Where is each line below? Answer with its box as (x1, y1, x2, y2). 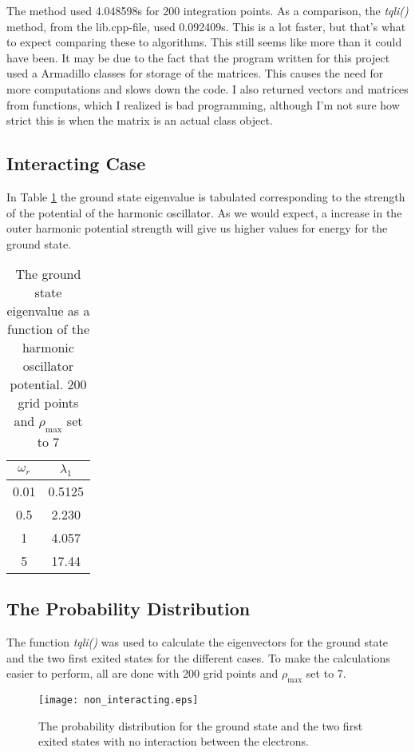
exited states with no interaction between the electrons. (38, 733, 309, 750)
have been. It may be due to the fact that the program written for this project (6, 49, 390, 66)
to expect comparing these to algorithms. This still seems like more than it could (6, 34, 402, 50)
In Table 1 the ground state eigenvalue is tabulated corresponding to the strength (6, 188, 405, 205)
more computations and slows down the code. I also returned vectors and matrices (6, 80, 409, 97)
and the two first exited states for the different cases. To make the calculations (6, 649, 390, 666)
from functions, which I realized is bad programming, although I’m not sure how (6, 96, 400, 113)
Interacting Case (6, 151, 146, 176)
